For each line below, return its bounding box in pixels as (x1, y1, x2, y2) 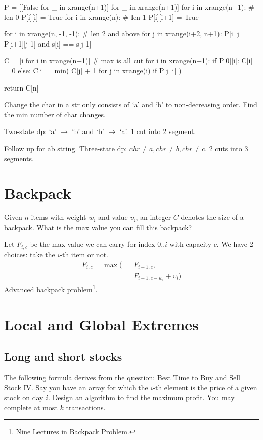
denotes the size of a (181, 212, 244, 223)
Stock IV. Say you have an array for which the (4, 382, 148, 392)
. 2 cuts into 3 (205, 143, 248, 153)
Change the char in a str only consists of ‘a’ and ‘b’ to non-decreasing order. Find (4, 99, 257, 110)
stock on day (4, 392, 43, 403)
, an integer (136, 212, 171, 223)
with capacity (169, 239, 212, 249)
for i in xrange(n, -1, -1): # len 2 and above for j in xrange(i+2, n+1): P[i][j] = (4, 28, 249, 39)
